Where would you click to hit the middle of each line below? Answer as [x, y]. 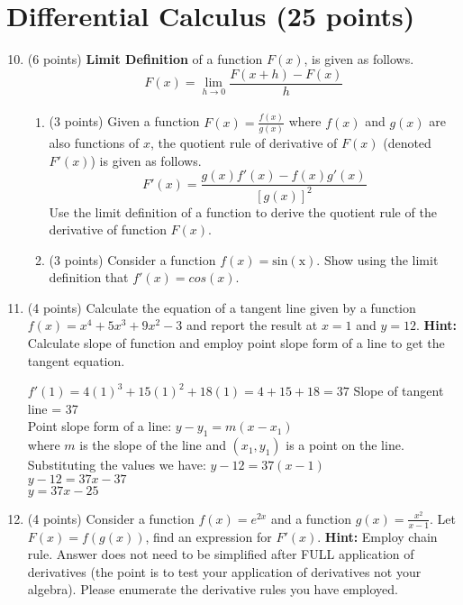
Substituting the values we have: [117, 465]
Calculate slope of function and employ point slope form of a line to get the [236, 343]
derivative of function [108, 229]
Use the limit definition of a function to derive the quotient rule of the [243, 211]
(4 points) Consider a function [111, 518]
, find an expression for [209, 536]
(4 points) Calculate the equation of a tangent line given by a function [222, 307]
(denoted [407, 142]
